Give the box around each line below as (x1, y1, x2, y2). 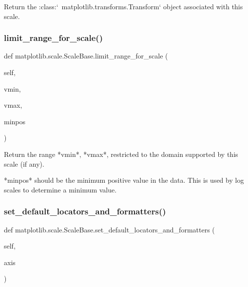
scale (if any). (4, 158, 44, 169)
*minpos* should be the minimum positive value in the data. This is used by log (4, 175, 244, 185)
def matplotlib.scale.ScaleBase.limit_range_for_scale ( (4, 51, 168, 61)
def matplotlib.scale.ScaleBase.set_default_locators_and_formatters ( (4, 224, 215, 234)
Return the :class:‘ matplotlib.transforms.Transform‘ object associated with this (4, 1, 243, 11)
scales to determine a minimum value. (4, 184, 117, 194)
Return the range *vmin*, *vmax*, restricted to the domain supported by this (4, 149, 238, 159)
